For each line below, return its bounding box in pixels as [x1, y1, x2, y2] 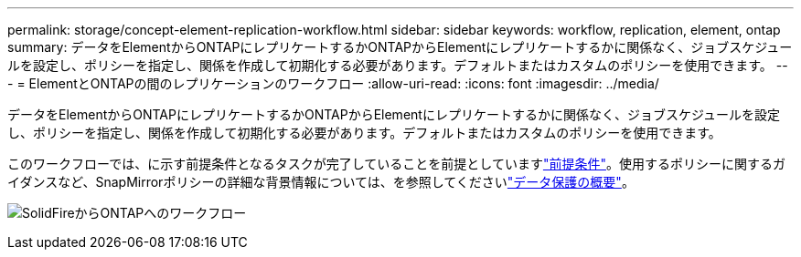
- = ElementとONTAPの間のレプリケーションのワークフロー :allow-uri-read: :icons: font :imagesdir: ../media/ [7, 76, 659, 91]
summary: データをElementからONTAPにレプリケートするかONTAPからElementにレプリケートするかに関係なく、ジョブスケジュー [7, 39, 793, 55]
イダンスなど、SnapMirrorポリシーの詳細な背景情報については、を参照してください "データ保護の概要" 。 [7, 174, 635, 190]
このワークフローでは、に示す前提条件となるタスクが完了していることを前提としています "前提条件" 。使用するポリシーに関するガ [7, 156, 785, 171]
